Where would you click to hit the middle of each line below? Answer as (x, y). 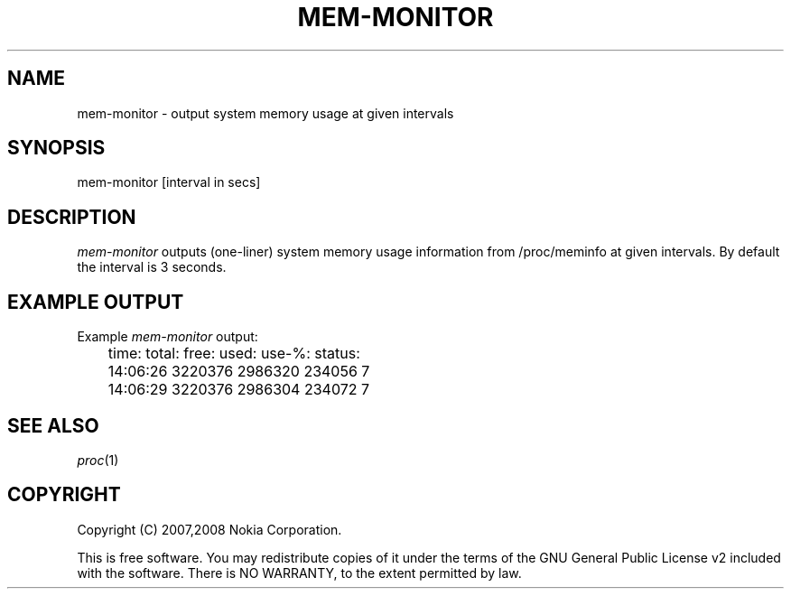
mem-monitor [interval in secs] (169, 182)
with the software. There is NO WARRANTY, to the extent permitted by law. (299, 573)
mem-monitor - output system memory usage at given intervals (265, 113)
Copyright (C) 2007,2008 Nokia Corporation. (209, 529)
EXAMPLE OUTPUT (96, 302)
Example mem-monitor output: (168, 337)
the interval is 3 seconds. (152, 267)
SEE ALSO (53, 425)
